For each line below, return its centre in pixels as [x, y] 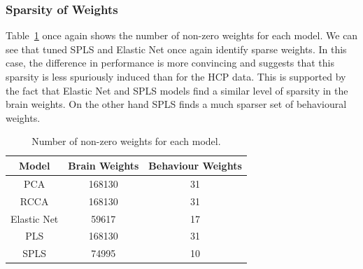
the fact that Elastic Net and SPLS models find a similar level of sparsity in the [177, 90]
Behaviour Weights [195, 165]
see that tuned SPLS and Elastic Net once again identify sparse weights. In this [176, 49]
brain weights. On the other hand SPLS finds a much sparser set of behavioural [176, 104]
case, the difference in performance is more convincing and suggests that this [170, 63]
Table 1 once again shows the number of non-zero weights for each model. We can [182, 35]
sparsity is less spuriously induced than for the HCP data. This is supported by [176, 76]
